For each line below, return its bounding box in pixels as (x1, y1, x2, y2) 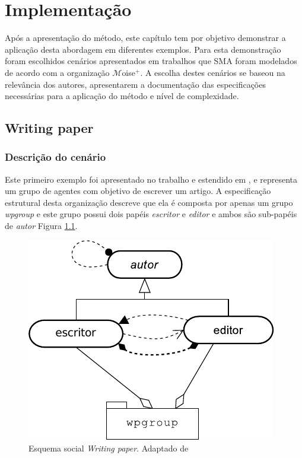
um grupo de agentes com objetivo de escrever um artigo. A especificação (5, 185, 271, 197)
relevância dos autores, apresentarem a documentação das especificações (5, 78, 266, 90)
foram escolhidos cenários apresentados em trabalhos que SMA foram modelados (5, 55, 297, 67)
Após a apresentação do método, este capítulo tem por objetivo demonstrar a (5, 31, 286, 44)
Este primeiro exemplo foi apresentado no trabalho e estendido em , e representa (5, 173, 298, 185)
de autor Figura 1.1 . (5, 220, 78, 232)
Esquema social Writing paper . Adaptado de (28, 442, 189, 454)
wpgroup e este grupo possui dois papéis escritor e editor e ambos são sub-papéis (5, 208, 297, 220)
